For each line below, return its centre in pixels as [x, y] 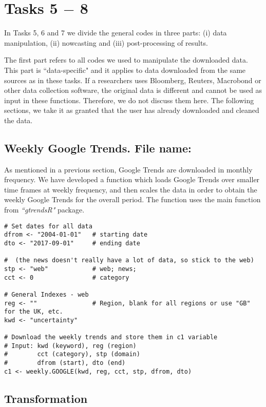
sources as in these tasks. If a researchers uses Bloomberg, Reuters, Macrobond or [133, 80]
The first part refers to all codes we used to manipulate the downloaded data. [126, 60]
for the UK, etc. [34, 312]
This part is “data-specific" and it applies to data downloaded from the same [125, 70]
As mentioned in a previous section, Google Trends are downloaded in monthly [128, 169]
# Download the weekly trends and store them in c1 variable [111, 337]
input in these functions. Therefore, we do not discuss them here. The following [129, 100]
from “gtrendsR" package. [44, 210]
